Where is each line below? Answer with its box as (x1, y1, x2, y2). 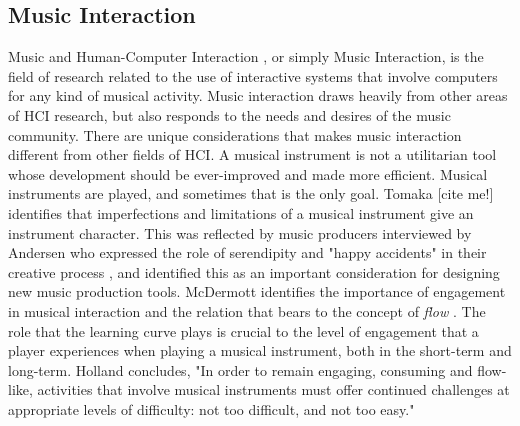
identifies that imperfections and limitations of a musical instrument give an (8, 202, 474, 223)
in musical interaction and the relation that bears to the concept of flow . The (8, 300, 486, 321)
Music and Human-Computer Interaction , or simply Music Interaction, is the (8, 46, 484, 67)
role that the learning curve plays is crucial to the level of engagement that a (8, 320, 479, 341)
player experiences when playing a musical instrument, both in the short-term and (8, 340, 512, 361)
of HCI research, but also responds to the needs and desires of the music (8, 104, 451, 125)
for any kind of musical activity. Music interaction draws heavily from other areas (8, 85, 508, 106)
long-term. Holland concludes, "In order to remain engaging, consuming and (8, 359, 473, 380)
